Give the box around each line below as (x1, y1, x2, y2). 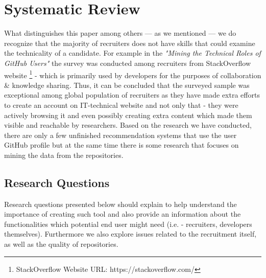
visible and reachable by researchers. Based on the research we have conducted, (4, 120, 252, 130)
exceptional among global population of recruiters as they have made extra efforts (4, 89, 260, 100)
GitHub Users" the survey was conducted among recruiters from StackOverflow (4, 57, 251, 68)
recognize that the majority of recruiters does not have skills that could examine (4, 37, 255, 48)
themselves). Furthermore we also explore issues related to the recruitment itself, (4, 228, 257, 239)
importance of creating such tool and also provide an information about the (4, 208, 241, 219)
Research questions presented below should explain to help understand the (4, 198, 237, 209)
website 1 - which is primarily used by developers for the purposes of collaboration (4, 68, 261, 80)
